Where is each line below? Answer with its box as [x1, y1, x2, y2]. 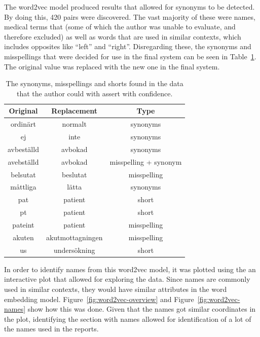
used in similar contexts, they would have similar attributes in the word [4, 283, 227, 294]
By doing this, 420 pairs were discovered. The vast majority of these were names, [4, 11, 255, 22]
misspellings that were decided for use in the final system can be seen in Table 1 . [4, 51, 256, 61]
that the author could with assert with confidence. [16, 88, 173, 98]
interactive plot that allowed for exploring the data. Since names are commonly [4, 274, 250, 284]
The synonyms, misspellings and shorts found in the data [6, 78, 183, 89]
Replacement [51, 105, 98, 116]
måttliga [10, 181, 36, 192]
